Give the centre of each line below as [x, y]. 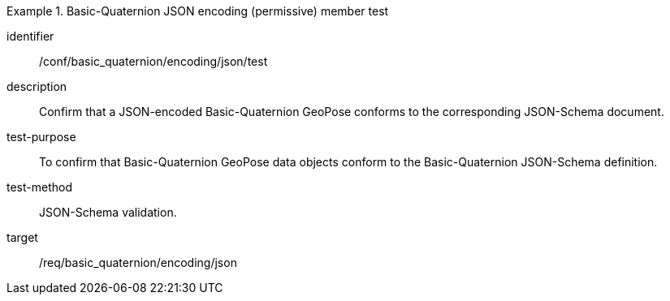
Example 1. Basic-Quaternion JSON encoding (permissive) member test [198, 11]
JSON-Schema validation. [108, 212]
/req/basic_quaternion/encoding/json [138, 262]
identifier [30, 36]
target [22, 237]
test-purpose [41, 137]
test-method [39, 187]
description [37, 86]
